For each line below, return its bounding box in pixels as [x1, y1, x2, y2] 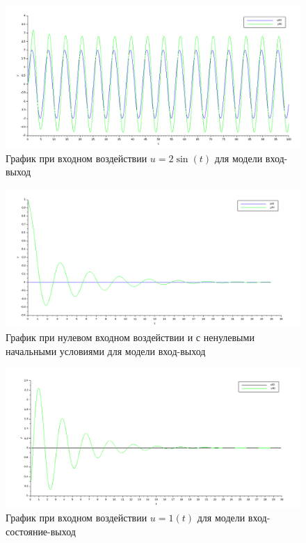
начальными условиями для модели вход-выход [6, 343, 206, 358]
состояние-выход [6, 524, 76, 538]
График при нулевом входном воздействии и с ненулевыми [6, 329, 255, 344]
